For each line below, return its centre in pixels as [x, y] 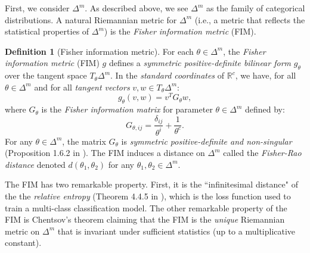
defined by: [265, 109]
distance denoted [35, 164]
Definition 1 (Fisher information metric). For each [99, 51]
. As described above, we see [137, 8]
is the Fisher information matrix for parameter [127, 109]
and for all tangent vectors [82, 87]
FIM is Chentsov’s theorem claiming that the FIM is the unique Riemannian [145, 219]
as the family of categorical [255, 8]
